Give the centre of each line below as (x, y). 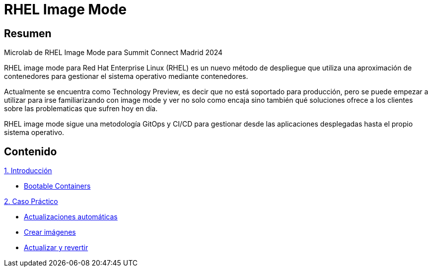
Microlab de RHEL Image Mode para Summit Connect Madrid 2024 (113, 53)
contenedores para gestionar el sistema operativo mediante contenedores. (126, 76)
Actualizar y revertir (56, 248)
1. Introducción (28, 171)
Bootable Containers (57, 186)
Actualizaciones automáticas (71, 217)
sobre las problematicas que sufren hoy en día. (81, 109)
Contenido (31, 151)
